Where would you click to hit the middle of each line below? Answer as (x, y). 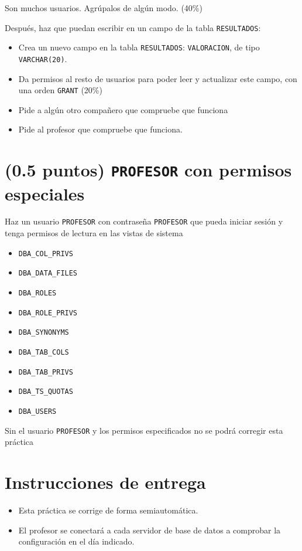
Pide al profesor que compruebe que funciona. (100, 129)
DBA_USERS (37, 411)
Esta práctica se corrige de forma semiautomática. (108, 510)
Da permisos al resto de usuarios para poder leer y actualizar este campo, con (158, 78)
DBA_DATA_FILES (48, 273)
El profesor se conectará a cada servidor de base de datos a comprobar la (150, 530)
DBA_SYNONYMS (44, 333)
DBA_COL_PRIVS (46, 254)
